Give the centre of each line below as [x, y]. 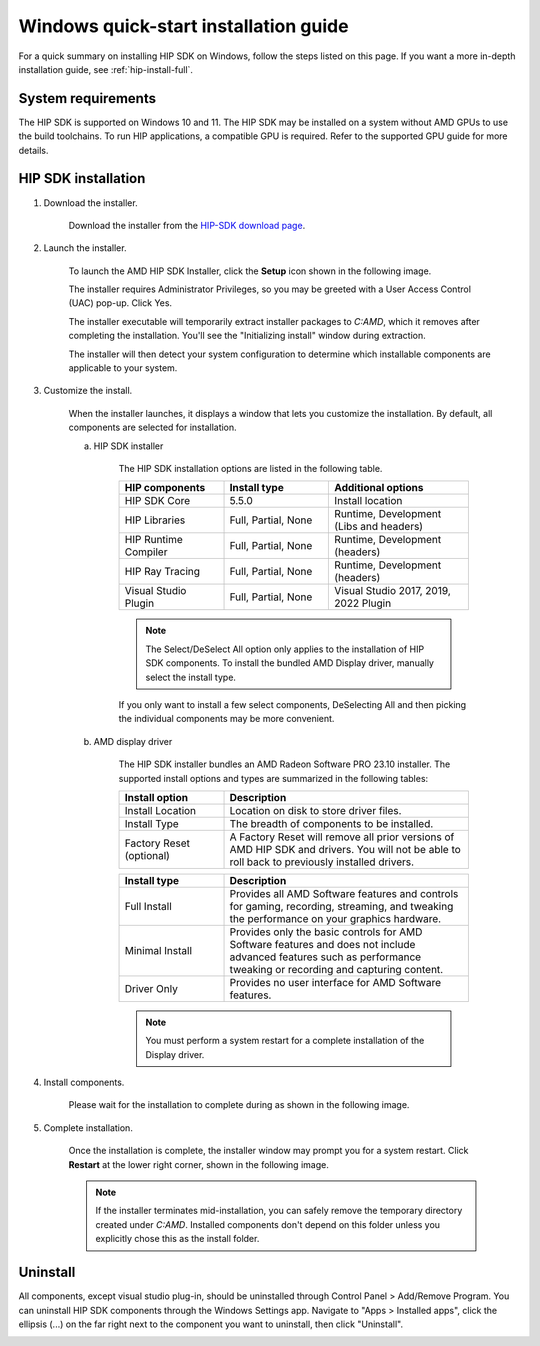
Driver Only [151, 988]
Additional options [379, 488]
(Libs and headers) [379, 527]
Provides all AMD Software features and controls [344, 893]
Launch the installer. [85, 248]
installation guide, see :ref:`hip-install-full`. [106, 69]
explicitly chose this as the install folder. [177, 1239]
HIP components [165, 488]
